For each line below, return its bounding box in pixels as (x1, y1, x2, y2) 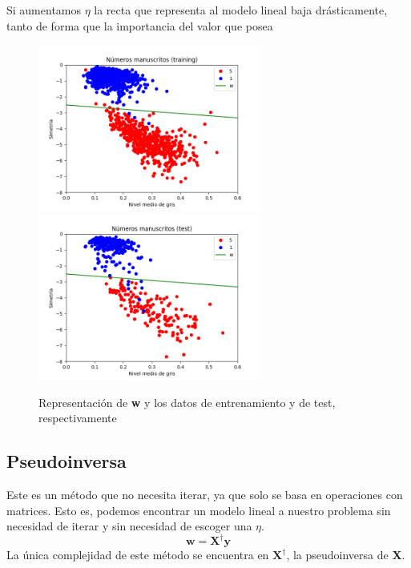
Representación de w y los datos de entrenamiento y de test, (38, 393, 336, 410)
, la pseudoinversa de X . (286, 546, 405, 563)
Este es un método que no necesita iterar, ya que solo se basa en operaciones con (6, 486, 403, 503)
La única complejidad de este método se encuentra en (6, 546, 269, 563)
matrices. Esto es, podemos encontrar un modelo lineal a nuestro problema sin (6, 502, 391, 518)
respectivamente (38, 409, 117, 426)
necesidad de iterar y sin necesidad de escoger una (6, 518, 252, 534)
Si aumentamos (6, 2, 82, 18)
